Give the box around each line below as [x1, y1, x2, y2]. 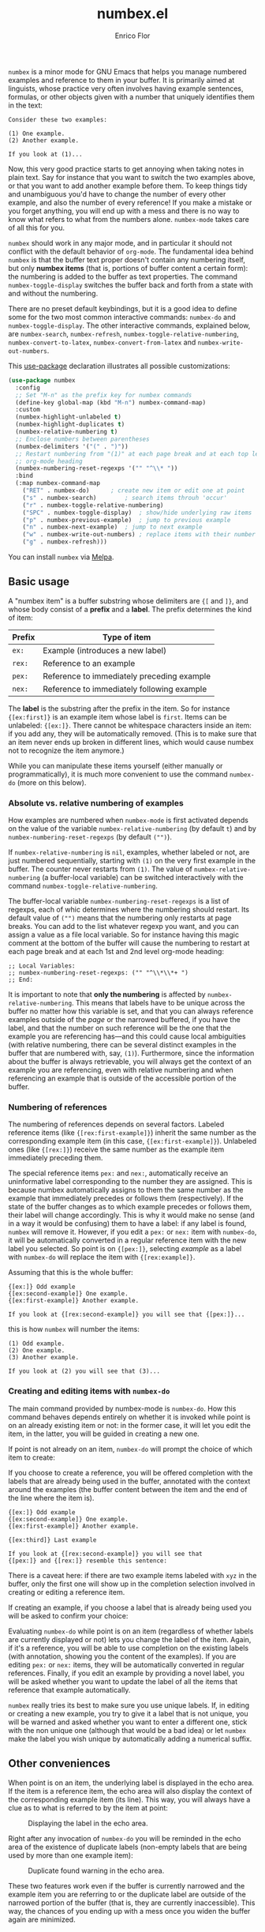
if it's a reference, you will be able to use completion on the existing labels [8, 1643, 249, 1652]
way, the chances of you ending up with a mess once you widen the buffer [8, 1906, 251, 1915]
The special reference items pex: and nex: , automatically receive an [8, 1168, 229, 1178]
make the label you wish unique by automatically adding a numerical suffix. [8, 1734, 252, 1743]
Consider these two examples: [8, 115, 108, 123]
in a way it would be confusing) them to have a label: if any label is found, [8, 1219, 247, 1228]
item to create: [8, 1453, 55, 1462]
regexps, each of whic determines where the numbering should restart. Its [8, 905, 250, 915]
